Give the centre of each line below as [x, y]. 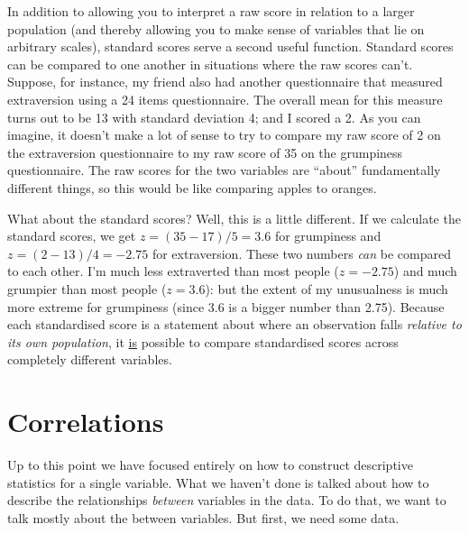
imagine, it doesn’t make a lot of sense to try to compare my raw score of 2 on [224, 135]
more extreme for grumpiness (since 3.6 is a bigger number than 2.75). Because [226, 306]
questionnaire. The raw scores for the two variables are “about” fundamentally [224, 170]
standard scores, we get [72, 236]
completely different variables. [90, 359]
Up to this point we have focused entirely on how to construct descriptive [210, 464]
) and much [425, 271]
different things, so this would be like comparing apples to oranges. [192, 187]
